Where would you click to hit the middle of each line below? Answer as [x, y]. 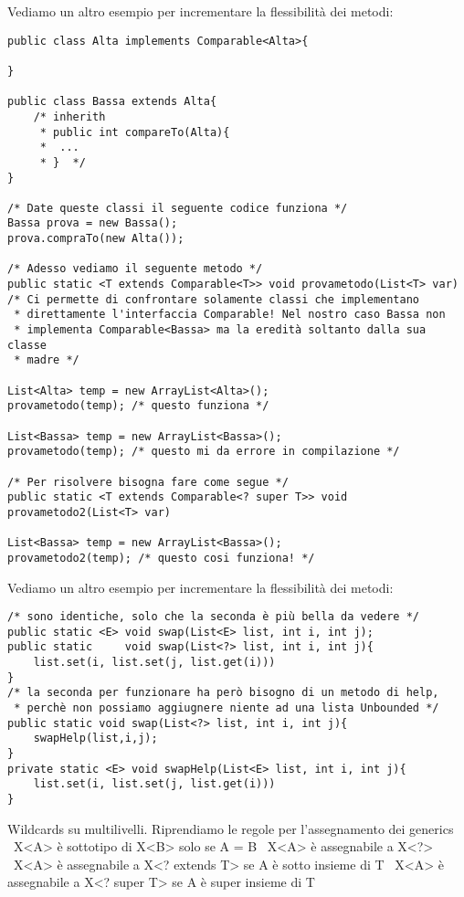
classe [27, 345]
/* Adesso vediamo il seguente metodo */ [135, 269]
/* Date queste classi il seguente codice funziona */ [178, 208]
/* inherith [69, 116]
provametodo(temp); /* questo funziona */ [138, 406]
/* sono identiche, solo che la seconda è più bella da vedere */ [214, 617]
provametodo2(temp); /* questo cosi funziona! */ [161, 558]
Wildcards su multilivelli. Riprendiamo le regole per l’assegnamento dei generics [231, 828]
